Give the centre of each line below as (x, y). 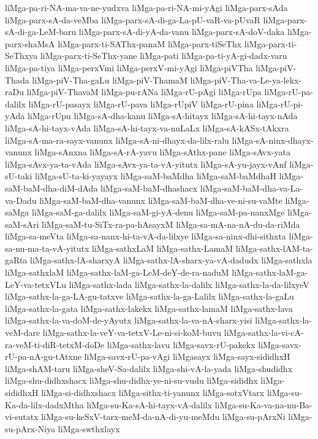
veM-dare (23, 332)
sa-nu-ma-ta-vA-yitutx (47, 248)
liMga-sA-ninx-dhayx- (273, 140)
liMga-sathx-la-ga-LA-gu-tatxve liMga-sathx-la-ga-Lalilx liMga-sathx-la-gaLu (150, 296)
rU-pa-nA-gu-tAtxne (43, 356)
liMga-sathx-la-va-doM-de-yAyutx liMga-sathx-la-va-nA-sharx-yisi (129, 320)
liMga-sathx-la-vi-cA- (264, 332)
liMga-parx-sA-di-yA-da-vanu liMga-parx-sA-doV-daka (182, 32)
